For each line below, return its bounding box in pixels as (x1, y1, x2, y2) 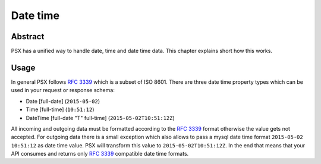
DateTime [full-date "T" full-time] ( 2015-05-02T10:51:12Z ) (26, 114, 175, 121)
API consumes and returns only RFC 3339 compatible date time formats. (11, 150, 189, 157)
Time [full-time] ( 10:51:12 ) (26, 106, 95, 113)
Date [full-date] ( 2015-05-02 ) (26, 97, 100, 105)
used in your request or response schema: (11, 87, 115, 94)
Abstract (11, 31, 45, 42)
